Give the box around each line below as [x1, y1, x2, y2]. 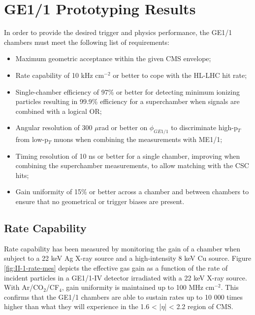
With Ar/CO [4, 282, 44, 292]
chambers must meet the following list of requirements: [4, 36, 169, 47]
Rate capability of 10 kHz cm [15, 70, 104, 80]
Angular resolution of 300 [15, 122, 93, 133]
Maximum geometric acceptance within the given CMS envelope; [15, 53, 211, 64]
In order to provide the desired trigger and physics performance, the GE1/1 [4, 27, 232, 37]
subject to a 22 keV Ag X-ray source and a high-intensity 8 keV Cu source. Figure [4, 253, 252, 263]
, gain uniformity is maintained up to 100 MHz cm [62, 282, 215, 292]
